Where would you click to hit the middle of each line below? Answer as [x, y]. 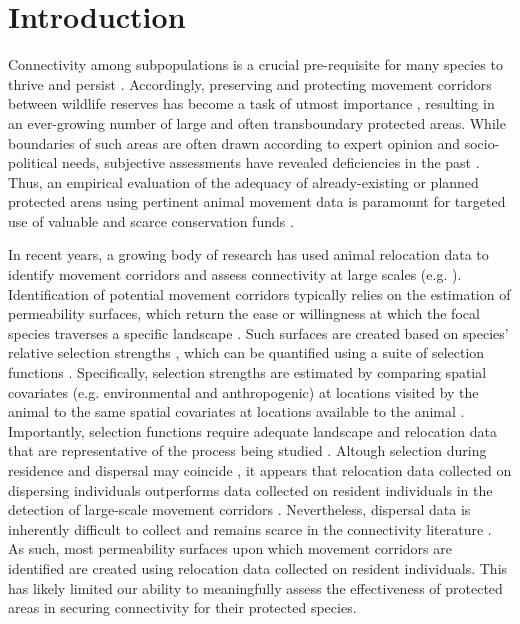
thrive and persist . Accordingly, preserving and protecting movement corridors [250, 83]
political [33, 162]
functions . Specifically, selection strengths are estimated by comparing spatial [247, 372]
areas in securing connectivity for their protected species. [182, 607]
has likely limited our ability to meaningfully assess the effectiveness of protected [255, 587]
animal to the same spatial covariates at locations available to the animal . [236, 411]
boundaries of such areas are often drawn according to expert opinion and [234, 142]
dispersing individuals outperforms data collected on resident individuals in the [250, 489]
